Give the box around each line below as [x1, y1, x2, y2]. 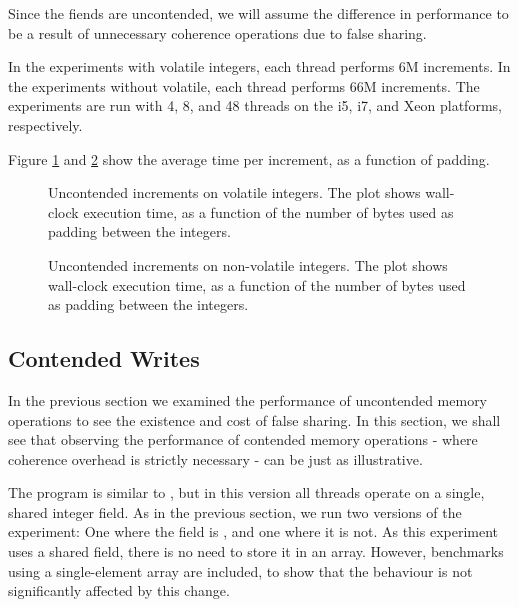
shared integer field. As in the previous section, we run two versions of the [8, 501, 462, 522]
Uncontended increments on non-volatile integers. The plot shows [48, 254, 448, 275]
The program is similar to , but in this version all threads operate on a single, [8, 482, 485, 503]
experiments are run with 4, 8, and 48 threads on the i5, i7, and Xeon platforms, [8, 95, 502, 116]
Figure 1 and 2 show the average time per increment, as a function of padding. [8, 148, 490, 169]
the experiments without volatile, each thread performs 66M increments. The [8, 75, 480, 96]
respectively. [8, 114, 83, 135]
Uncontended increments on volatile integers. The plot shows [48, 182, 421, 203]
